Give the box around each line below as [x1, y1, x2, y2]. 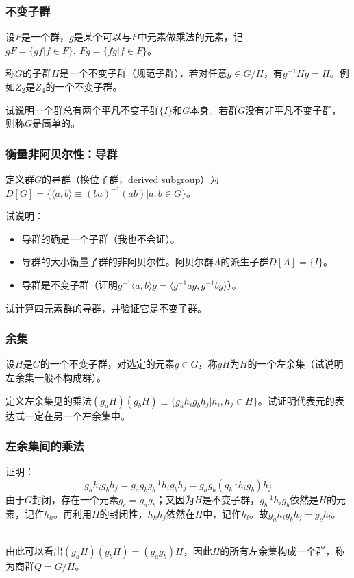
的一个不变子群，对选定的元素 [40, 357, 175, 371]
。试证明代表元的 [257, 393, 335, 407]
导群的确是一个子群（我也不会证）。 [21, 231, 180, 245]
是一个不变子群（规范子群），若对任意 [59, 66, 227, 80]
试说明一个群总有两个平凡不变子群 [5, 102, 159, 117]
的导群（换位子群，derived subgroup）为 [42, 172, 220, 186]
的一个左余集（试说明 [247, 357, 344, 371]
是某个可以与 [73, 29, 131, 44]
